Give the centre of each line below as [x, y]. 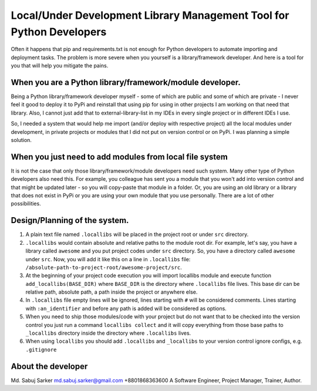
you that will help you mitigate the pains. [60, 66]
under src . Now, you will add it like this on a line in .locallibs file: [108, 259]
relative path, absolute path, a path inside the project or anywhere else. [112, 292]
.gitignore [41, 350]
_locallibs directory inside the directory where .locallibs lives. [108, 333]
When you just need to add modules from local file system [119, 156]
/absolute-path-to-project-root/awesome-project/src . [104, 267]
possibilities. [26, 204]
